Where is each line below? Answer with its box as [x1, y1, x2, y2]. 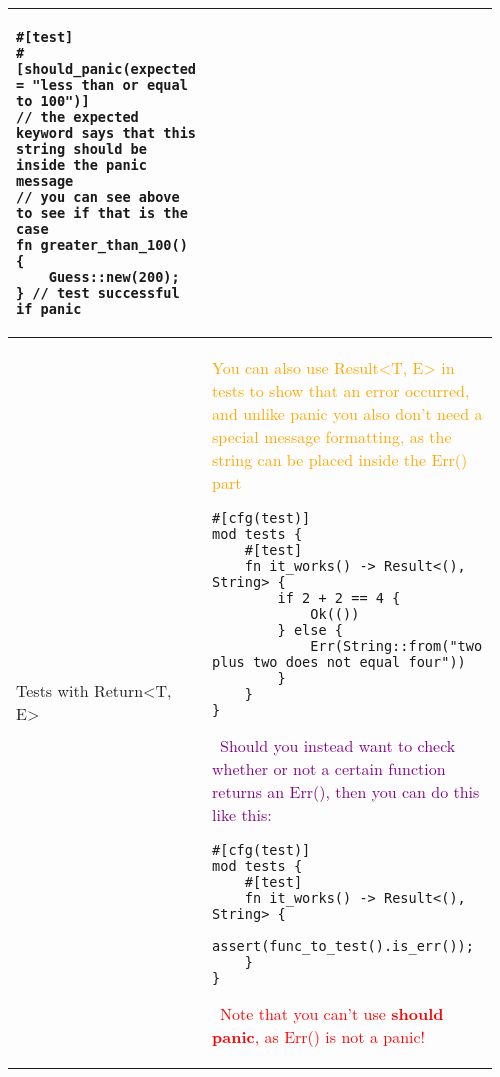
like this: [212, 803, 272, 826]
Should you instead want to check [220, 734, 456, 757]
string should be [16, 141, 147, 157]
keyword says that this [16, 125, 197, 141]
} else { [277, 622, 344, 638]
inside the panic [16, 157, 147, 173]
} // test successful [16, 285, 180, 301]
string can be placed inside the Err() [212, 448, 468, 471]
